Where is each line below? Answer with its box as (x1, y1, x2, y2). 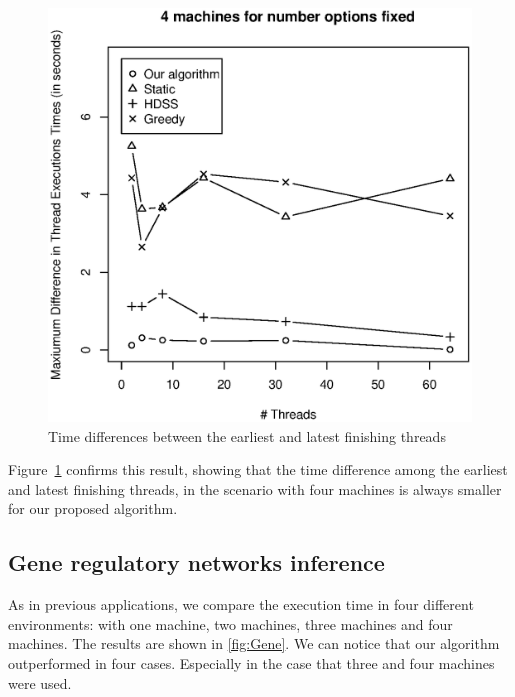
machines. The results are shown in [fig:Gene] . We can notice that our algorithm (8, 633, 500, 654)
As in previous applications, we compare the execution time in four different (8, 594, 474, 615)
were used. (8, 672, 72, 693)
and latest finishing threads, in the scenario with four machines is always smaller (8, 478, 502, 499)
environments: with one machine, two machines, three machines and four (8, 613, 453, 634)
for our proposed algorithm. (8, 498, 178, 519)
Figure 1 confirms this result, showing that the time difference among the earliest (8, 459, 508, 480)
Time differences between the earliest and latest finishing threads (48, 425, 446, 446)
